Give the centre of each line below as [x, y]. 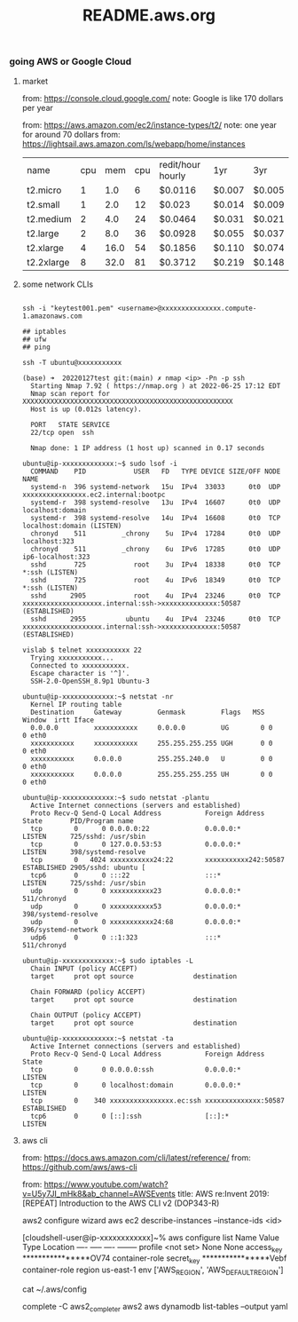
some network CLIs [58, 284]
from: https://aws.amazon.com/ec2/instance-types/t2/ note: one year [149, 124]
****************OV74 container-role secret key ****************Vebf [154, 1259]
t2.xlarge [45, 248]
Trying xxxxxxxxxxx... [72, 658]
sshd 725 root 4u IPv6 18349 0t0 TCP [156, 580]
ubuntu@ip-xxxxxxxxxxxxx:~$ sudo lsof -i [99, 463]
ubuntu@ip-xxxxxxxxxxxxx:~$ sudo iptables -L [107, 961]
